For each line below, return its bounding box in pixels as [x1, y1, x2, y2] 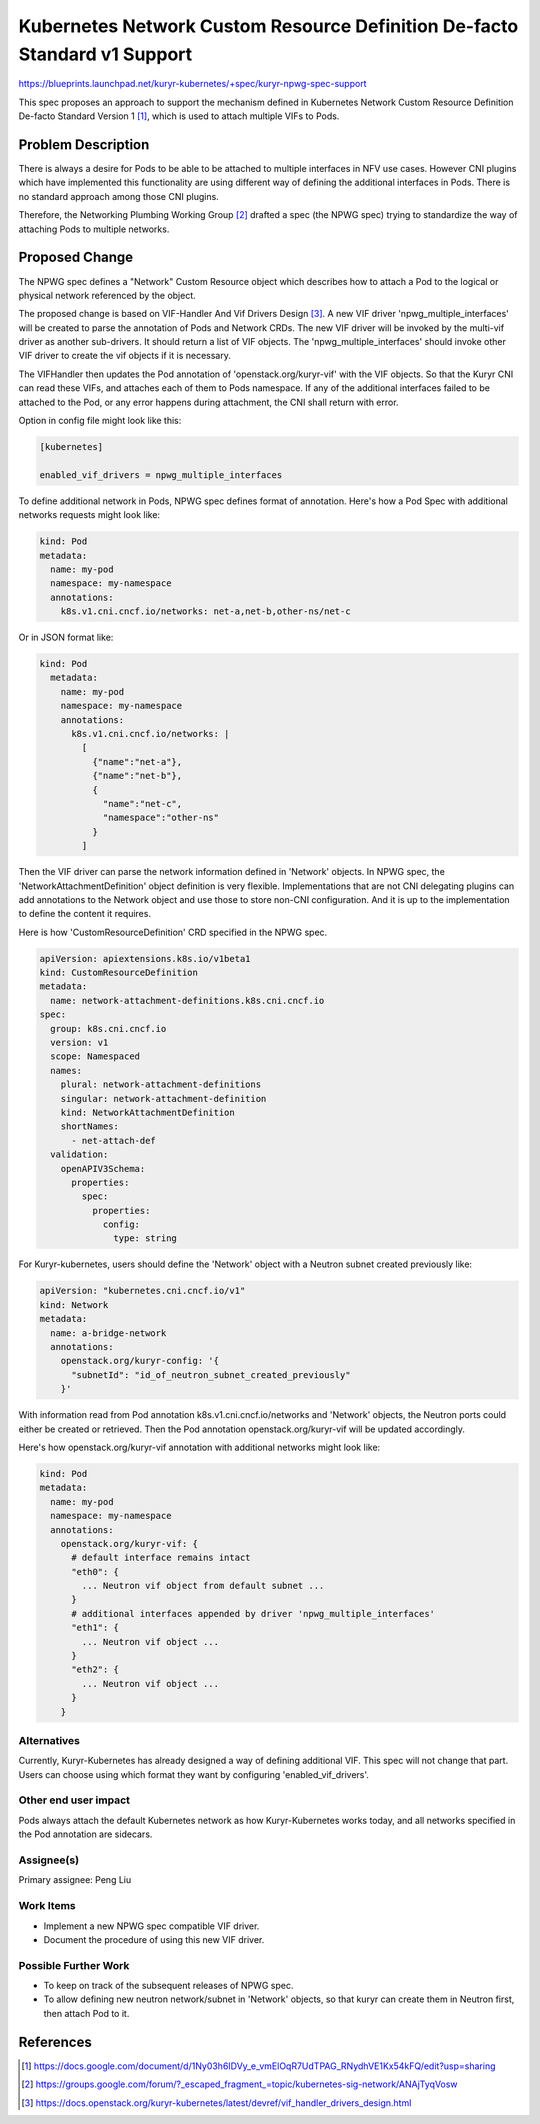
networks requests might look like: [18, 509, 160, 521]
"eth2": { [71, 1664, 120, 1675]
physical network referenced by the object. [18, 289, 197, 301]
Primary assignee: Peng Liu [18, 1874, 132, 1886]
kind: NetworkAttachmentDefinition [60, 1106, 235, 1118]
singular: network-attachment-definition [60, 1093, 267, 1104]
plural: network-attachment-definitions [60, 1079, 262, 1090]
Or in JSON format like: [18, 631, 114, 644]
